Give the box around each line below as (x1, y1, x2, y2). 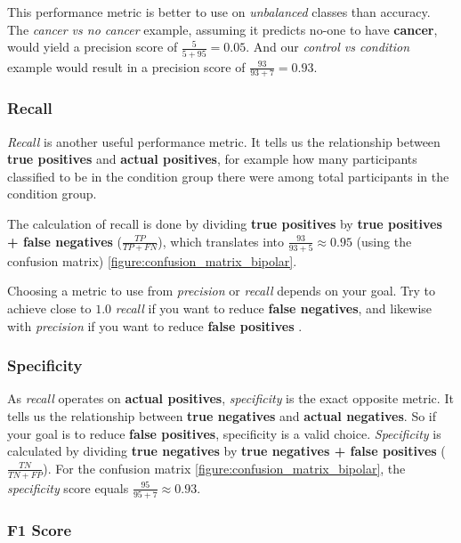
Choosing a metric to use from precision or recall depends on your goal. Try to (7, 281, 436, 300)
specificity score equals (7, 478, 129, 497)
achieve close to (7, 299, 92, 318)
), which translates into (158, 231, 285, 250)
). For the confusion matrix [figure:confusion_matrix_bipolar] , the (43, 458, 406, 477)
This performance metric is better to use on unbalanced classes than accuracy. (7, 3, 431, 20)
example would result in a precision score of (7, 57, 246, 76)
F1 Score (7, 518, 72, 540)
